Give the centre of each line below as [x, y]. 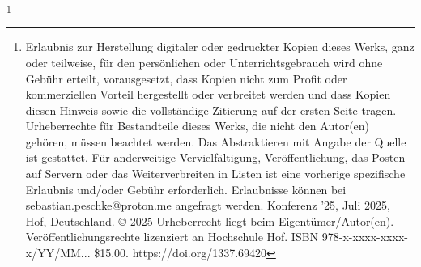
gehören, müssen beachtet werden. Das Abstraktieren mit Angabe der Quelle [216, 141]
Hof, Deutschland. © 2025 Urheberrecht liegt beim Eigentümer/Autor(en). [210, 220]
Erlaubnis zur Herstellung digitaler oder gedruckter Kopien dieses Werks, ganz [220, 47]
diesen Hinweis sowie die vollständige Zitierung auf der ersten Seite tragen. [211, 110]
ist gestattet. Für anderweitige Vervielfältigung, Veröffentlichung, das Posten [215, 157]
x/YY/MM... [58, 253]
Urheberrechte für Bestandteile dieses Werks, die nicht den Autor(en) [198, 126]
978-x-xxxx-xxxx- [365, 237]
